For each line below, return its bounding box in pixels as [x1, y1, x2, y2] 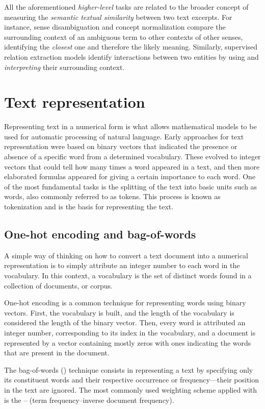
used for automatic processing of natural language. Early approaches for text [4, 131, 244, 141]
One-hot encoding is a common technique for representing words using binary [4, 297, 246, 308]
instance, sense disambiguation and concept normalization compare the [4, 21, 226, 32]
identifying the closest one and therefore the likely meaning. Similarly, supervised [4, 41, 258, 52]
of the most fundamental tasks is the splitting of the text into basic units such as [4, 181, 257, 191]
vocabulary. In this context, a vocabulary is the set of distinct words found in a [4, 270, 252, 281]
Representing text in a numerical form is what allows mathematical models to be [4, 121, 257, 132]
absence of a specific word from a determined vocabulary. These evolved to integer [4, 151, 261, 162]
